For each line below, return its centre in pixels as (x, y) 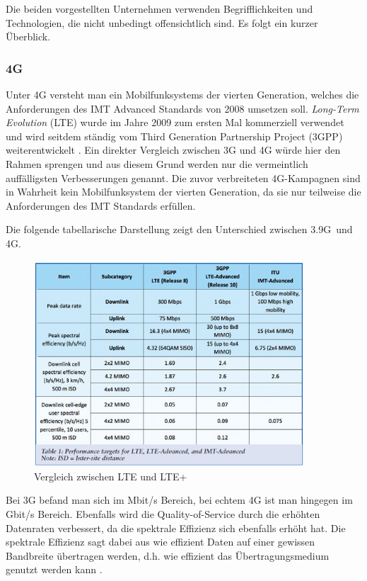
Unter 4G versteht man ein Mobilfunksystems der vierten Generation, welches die (182, 94)
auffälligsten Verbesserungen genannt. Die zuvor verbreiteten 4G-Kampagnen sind (183, 177)
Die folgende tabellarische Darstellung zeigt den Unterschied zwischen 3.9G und (179, 229)
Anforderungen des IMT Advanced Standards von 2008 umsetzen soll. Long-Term (182, 108)
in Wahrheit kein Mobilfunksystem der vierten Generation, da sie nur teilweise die (183, 192)
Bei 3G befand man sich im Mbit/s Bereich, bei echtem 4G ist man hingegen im (179, 500)
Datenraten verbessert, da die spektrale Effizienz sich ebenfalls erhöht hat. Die (176, 528)
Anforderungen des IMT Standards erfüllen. (101, 205)
